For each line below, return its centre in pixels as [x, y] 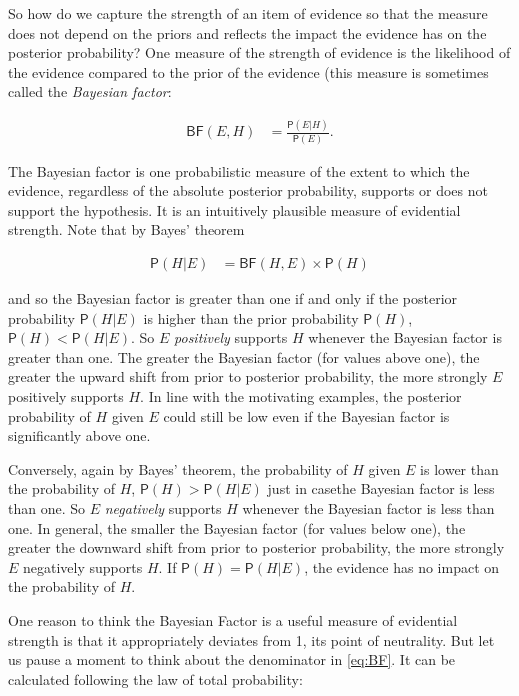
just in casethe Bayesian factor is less [381, 488]
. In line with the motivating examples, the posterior [301, 396]
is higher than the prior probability [251, 317]
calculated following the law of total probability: [155, 678]
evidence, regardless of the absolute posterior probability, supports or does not [248, 190]
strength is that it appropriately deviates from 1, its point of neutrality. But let [251, 639]
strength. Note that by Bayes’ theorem [126, 229]
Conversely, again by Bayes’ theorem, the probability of [178, 468]
